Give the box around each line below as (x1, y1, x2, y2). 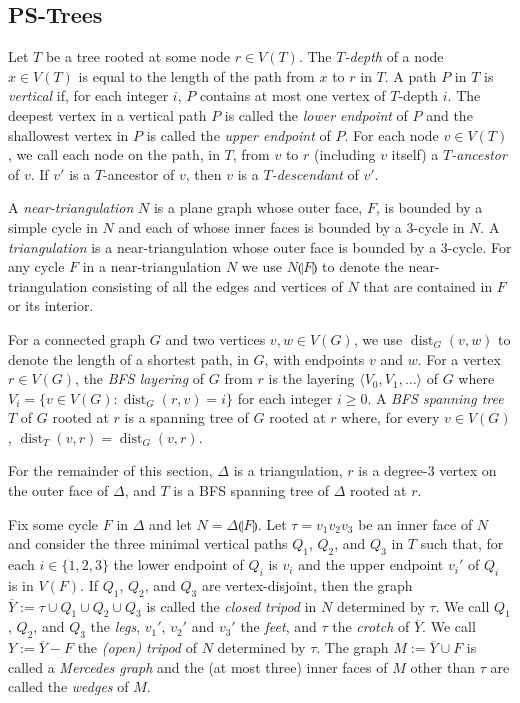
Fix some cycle (8, 513, 99, 534)
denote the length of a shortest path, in (8, 348, 249, 369)
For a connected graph (8, 328, 146, 349)
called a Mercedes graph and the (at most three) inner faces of (8, 656, 388, 677)
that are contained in (363, 275, 493, 296)
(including (314, 144, 376, 165)
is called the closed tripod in (146, 595, 317, 616)
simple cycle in (8, 216, 98, 237)
